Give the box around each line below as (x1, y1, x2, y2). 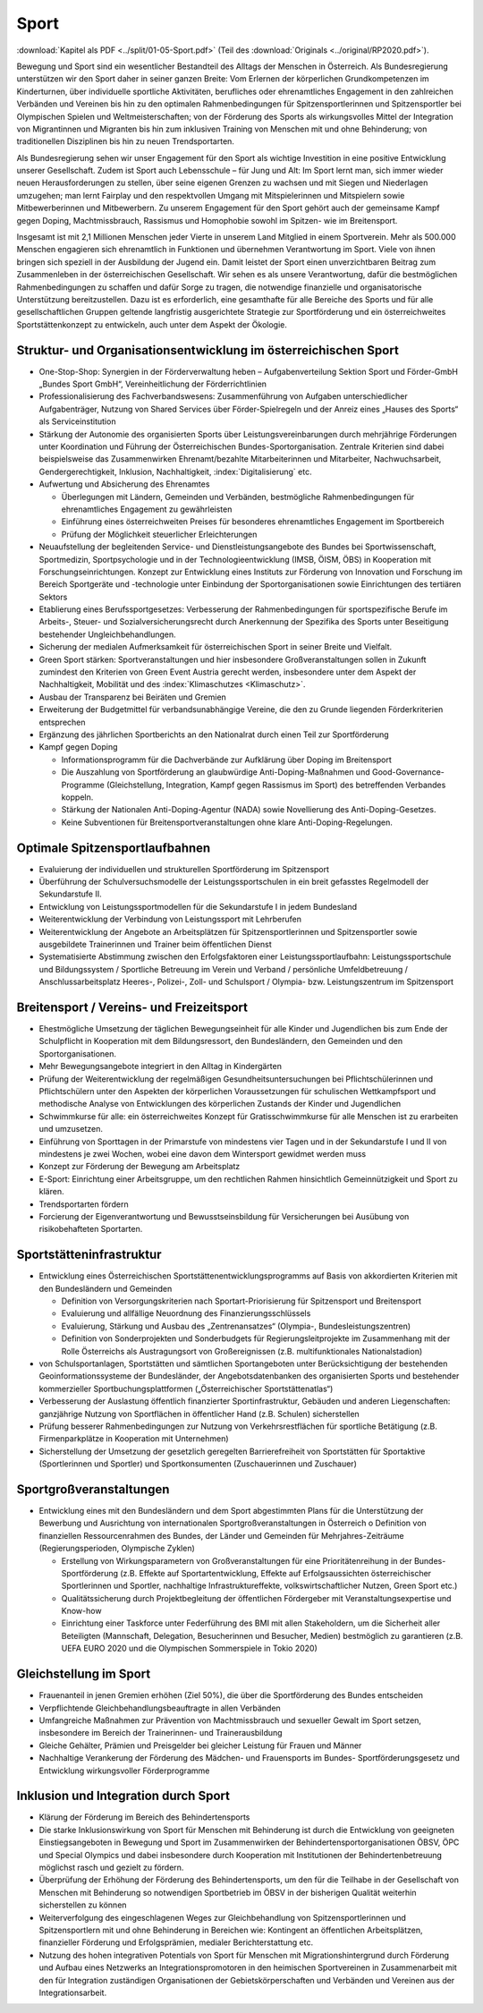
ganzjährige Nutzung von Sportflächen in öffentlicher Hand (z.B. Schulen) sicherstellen (38, 1408, 360, 1419)
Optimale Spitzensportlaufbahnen (16, 840, 211, 855)
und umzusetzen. (38, 1124, 103, 1134)
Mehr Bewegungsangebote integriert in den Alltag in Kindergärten (38, 1061, 282, 1072)
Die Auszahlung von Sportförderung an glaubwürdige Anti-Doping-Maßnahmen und (61, 767, 370, 777)
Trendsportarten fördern (38, 1199, 129, 1210)
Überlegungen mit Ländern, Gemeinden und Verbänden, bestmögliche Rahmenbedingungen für (61, 491, 415, 502)
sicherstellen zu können (38, 1899, 127, 1910)
